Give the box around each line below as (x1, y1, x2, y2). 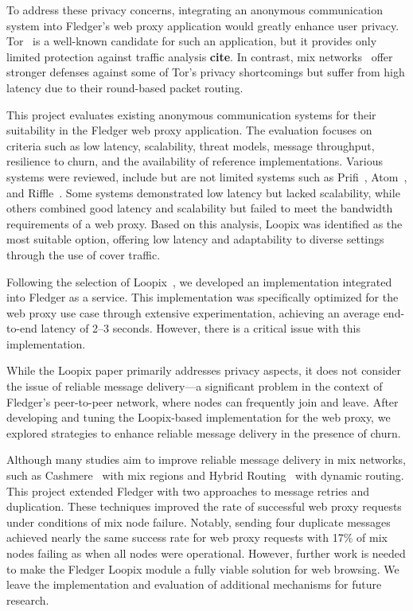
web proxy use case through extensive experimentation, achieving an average (6, 304, 380, 321)
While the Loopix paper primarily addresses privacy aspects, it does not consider (6, 362, 402, 379)
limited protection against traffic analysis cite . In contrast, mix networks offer (6, 48, 393, 64)
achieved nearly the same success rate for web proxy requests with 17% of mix (6, 529, 388, 546)
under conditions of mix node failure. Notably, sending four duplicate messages (6, 513, 391, 530)
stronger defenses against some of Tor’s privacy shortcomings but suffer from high (6, 64, 405, 80)
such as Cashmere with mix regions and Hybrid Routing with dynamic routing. (6, 467, 404, 484)
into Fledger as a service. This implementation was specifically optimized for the (6, 289, 399, 305)
